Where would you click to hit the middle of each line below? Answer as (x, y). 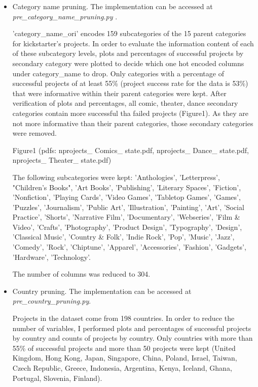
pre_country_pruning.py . (52, 301)
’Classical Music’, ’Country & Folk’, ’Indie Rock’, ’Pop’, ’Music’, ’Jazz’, (123, 237)
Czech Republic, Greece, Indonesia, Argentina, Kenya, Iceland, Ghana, (122, 368)
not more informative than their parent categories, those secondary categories (133, 123)
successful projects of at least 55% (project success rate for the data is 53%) (130, 83)
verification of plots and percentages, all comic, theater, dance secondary (125, 103)
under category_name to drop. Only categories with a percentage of (118, 73)
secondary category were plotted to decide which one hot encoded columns (128, 63)
